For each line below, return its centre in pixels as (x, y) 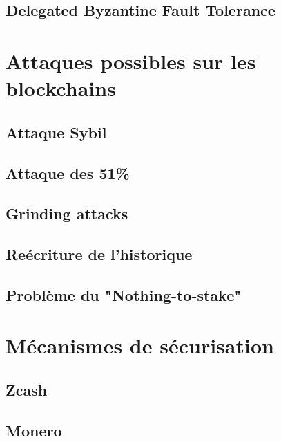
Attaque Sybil (56, 132)
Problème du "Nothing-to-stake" (124, 294)
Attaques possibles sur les (131, 61)
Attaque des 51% (68, 173)
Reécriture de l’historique (99, 254)
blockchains (61, 88)
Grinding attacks (67, 213)
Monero (34, 430)
